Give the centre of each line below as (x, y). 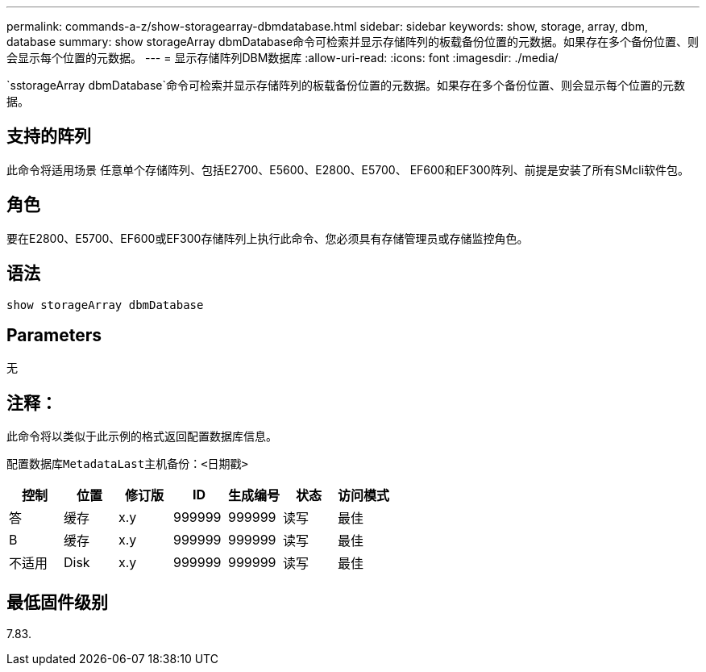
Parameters (54, 335)
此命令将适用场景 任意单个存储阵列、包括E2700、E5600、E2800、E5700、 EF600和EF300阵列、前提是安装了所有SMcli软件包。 (348, 169)
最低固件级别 (57, 602)
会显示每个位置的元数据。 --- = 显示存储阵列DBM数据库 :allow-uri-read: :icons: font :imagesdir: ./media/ (282, 58)
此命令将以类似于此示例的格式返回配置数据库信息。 (142, 436)
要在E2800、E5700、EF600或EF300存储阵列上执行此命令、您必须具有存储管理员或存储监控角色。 (268, 238)
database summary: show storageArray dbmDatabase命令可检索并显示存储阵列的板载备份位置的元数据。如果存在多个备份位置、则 (353, 42)
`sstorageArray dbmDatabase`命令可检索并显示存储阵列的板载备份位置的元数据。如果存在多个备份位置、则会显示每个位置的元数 (346, 85)
